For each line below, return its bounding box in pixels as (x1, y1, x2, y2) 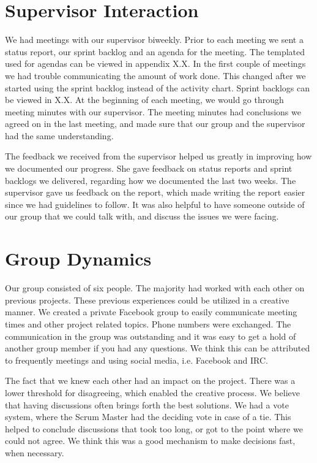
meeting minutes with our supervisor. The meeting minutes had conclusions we (5, 105, 301, 118)
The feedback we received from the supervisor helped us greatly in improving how (5, 150, 312, 163)
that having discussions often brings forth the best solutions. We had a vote (5, 398, 289, 411)
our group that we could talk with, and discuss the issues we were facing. (5, 210, 279, 223)
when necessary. (5, 446, 64, 459)
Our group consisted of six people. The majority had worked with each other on (5, 281, 305, 294)
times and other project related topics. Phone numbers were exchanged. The (5, 317, 291, 330)
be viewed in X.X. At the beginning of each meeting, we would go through (5, 93, 284, 106)
